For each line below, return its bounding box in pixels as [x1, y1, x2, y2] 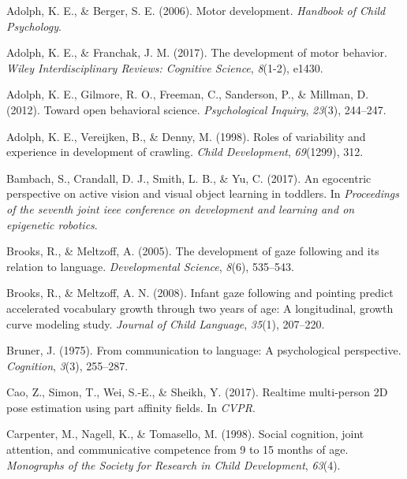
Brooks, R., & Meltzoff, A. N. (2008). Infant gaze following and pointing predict [6, 284, 394, 301]
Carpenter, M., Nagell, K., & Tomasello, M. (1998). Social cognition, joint [6, 425, 364, 442]
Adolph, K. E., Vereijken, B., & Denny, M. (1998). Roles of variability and [6, 128, 366, 144]
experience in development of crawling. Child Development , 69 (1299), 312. [6, 143, 364, 160]
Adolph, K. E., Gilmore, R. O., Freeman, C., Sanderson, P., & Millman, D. [6, 86, 369, 102]
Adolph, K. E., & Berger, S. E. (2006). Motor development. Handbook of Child [6, 2, 386, 18]
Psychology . [6, 17, 62, 34]
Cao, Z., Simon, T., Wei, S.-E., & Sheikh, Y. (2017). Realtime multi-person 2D [6, 384, 388, 400]
